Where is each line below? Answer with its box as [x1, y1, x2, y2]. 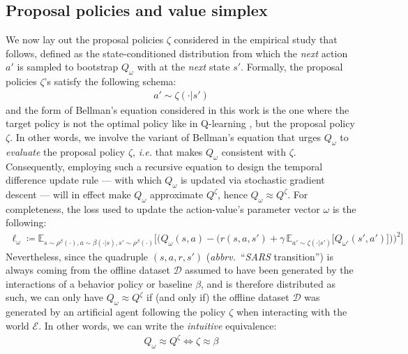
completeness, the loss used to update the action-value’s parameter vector [6, 201, 320, 216]
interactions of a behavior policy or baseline [6, 276, 192, 290]
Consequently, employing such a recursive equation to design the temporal [6, 158, 323, 173]
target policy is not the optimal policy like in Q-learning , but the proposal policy [6, 116, 355, 131]
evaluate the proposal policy [6, 144, 126, 158]
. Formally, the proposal [241, 59, 343, 74]
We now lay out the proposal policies [6, 32, 164, 47]
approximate [149, 186, 204, 201]
